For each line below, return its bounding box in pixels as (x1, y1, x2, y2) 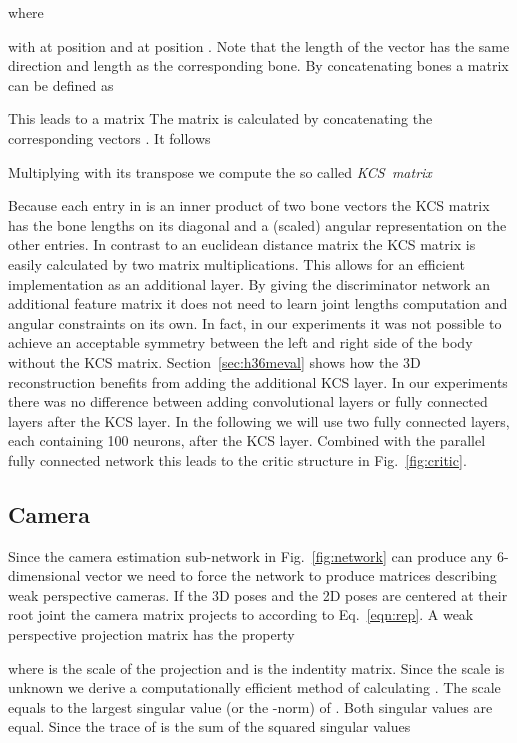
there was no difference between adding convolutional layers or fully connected (8, 391, 488, 412)
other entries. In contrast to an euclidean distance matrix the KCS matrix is (8, 234, 476, 255)
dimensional (8, 565, 81, 586)
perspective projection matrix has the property (8, 624, 295, 645)
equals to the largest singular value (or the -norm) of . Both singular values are (8, 696, 493, 717)
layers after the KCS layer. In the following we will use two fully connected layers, (8, 410, 510, 431)
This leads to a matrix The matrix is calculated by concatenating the (8, 108, 433, 129)
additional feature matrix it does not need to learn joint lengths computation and (8, 293, 508, 314)
